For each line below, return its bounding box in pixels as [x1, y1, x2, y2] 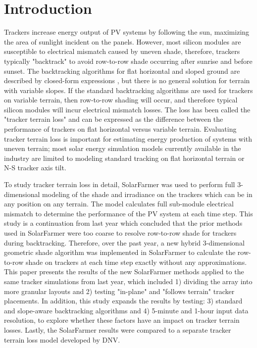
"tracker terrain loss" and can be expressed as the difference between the [4, 114, 223, 124]
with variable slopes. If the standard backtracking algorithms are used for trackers [4, 85, 253, 95]
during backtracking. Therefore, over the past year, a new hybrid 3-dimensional [4, 237, 245, 248]
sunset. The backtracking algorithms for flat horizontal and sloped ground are [4, 65, 240, 76]
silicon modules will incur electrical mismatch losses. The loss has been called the [4, 104, 251, 114]
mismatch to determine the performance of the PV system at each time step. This [4, 208, 253, 218]
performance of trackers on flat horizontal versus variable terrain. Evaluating [4, 124, 237, 134]
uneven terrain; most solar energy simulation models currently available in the [4, 143, 241, 153]
